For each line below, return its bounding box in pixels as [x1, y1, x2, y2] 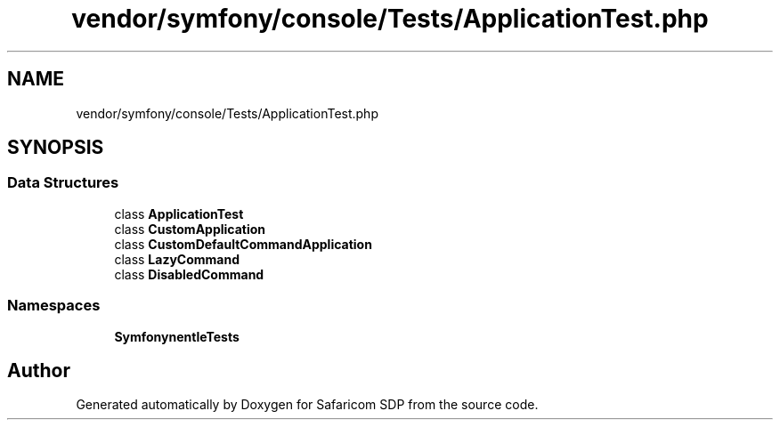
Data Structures [7, 173, 119, 192]
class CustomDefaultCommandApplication [114, 236, 372, 252]
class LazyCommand [114, 251, 240, 267]
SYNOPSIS [7, 136, 104, 159]
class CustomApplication [114, 221, 266, 237]
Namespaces [7, 296, 101, 315]
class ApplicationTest [114, 205, 244, 222]
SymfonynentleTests [114, 328, 240, 344]
